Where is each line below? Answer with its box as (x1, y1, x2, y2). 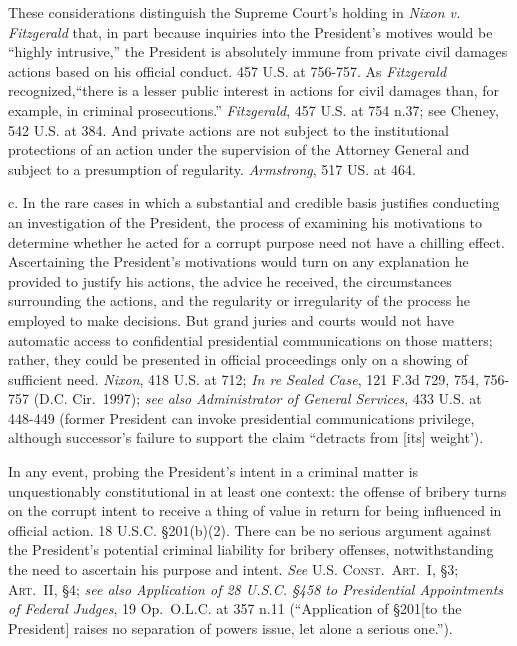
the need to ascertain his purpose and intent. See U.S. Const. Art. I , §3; (8, 559, 459, 580)
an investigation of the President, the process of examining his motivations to (8, 211, 483, 232)
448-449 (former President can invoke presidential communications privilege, (8, 407, 475, 428)
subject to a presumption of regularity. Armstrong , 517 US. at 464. (8, 158, 416, 179)
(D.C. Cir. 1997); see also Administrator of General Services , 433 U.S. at (33, 388, 482, 409)
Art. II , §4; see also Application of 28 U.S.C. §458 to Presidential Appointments (8, 578, 504, 599)
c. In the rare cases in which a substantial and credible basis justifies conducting (8, 192, 500, 213)
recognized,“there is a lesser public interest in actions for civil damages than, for (8, 80, 500, 101)
